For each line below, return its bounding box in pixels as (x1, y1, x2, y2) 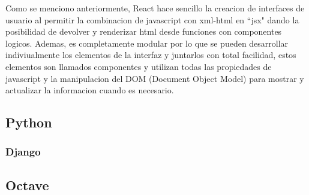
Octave (5, 175, 49, 194)
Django (5, 144, 41, 159)
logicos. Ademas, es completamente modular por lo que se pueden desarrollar (5, 36, 289, 49)
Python (5, 113, 52, 132)
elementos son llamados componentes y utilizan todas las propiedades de (5, 60, 272, 72)
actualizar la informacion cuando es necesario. (5, 84, 174, 96)
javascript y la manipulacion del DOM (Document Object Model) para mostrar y (5, 72, 304, 84)
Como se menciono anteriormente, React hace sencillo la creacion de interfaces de (5, 2, 305, 14)
